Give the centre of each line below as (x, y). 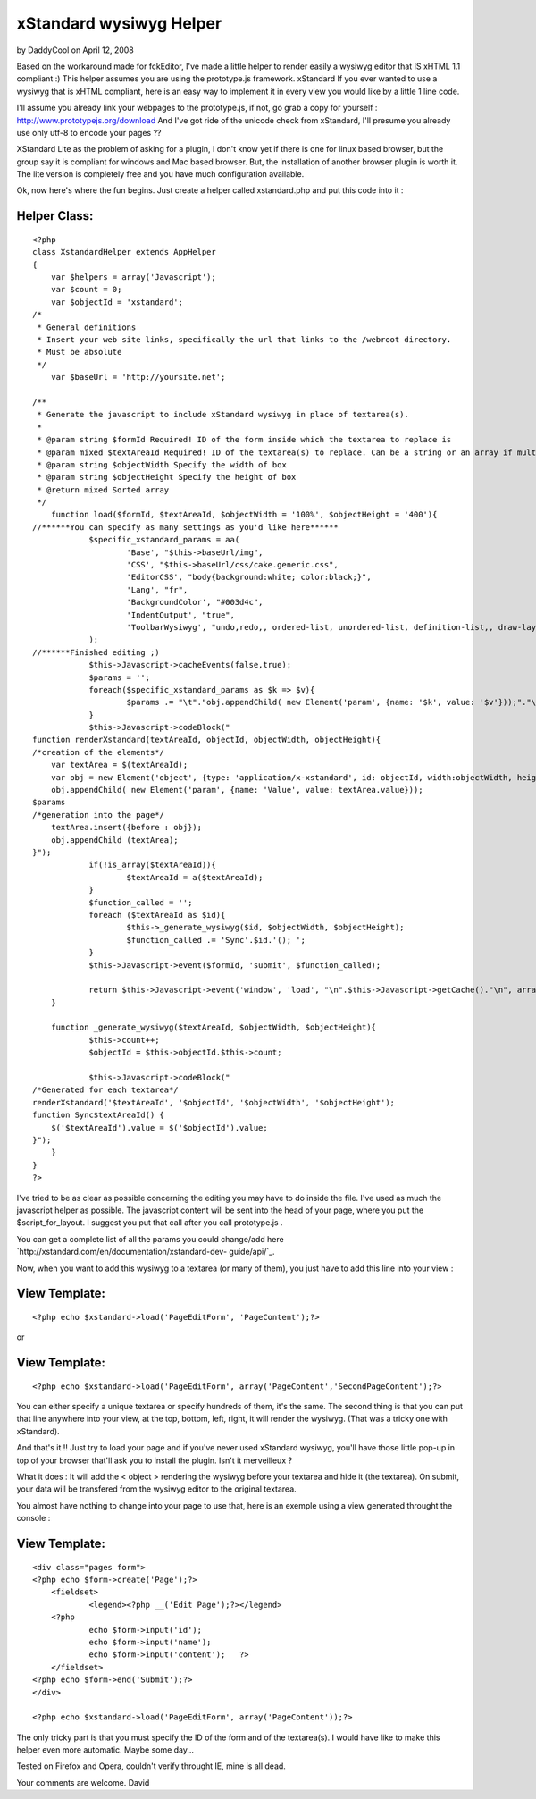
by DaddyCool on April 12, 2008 (75, 50)
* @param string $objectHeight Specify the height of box (167, 477)
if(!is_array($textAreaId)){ (152, 865)
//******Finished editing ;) (96, 652)
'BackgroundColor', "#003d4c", (195, 602)
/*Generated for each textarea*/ (105, 1090)
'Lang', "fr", (157, 589)
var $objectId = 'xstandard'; (117, 302)
